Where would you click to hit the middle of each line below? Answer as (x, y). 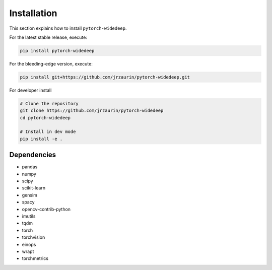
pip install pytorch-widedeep (57, 51)
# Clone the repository (49, 104)
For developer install (30, 90)
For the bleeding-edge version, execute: (51, 63)
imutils (29, 216)
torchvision (33, 237)
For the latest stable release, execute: (48, 37)
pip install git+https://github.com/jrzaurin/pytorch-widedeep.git (105, 77)
